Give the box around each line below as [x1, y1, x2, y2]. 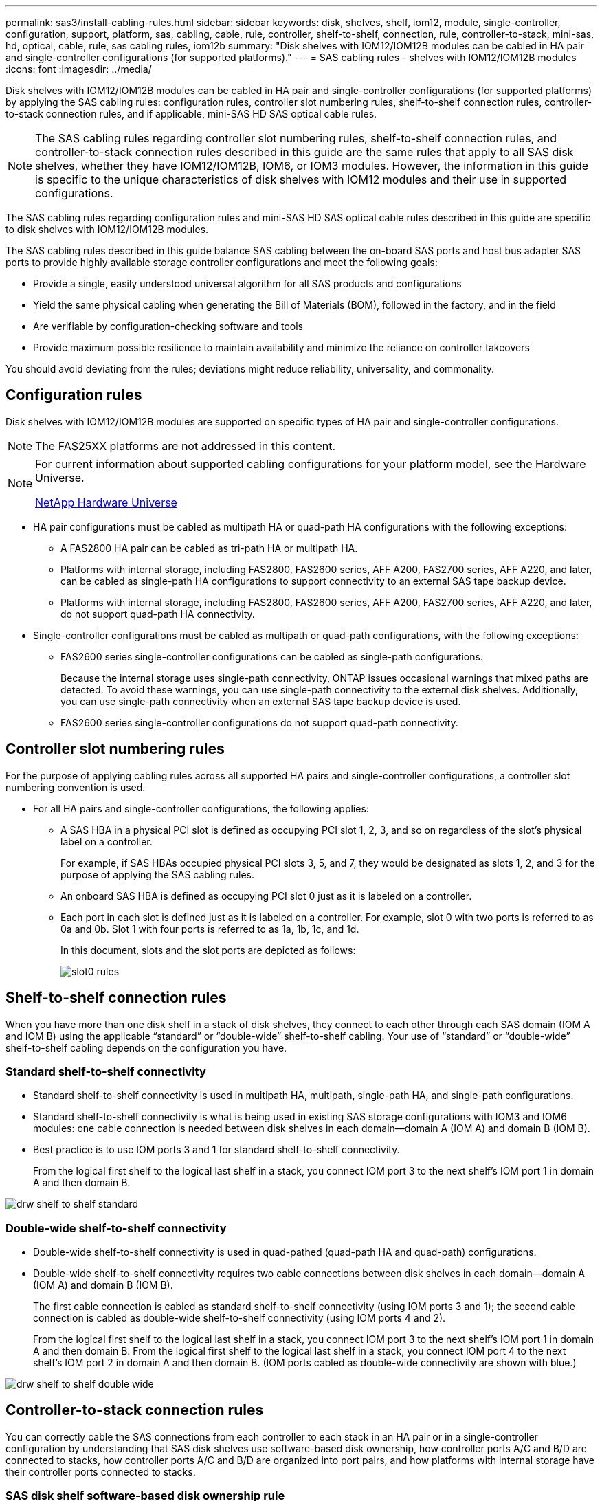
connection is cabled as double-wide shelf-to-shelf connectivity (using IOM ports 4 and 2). [33, 1312, 446, 1324]
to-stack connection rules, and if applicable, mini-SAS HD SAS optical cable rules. [5, 108, 377, 120]
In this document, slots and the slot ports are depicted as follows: [60, 944, 356, 956]
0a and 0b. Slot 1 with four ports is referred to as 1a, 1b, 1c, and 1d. [60, 922, 359, 935]
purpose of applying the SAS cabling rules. [60, 868, 255, 880]
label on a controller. [60, 835, 153, 847]
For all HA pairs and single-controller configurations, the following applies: [33, 802, 369, 814]
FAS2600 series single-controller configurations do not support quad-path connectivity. [60, 716, 458, 729]
